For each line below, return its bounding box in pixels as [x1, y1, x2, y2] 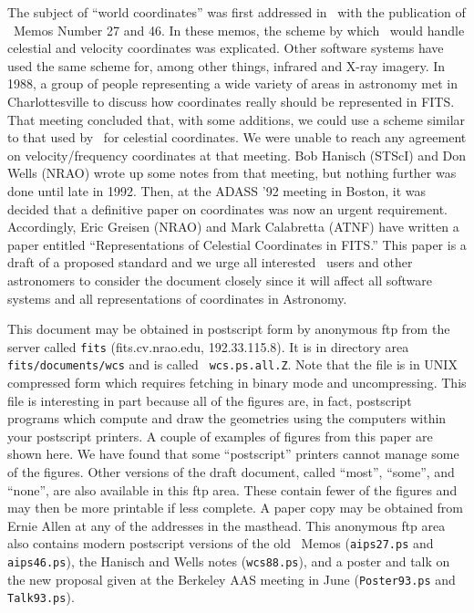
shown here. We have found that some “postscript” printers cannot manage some [7, 444, 459, 463]
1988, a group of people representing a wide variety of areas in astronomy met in [7, 74, 458, 93]
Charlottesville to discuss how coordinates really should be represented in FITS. [7, 91, 455, 110]
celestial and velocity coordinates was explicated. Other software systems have [7, 38, 444, 57]
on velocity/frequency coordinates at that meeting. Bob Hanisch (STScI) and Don [7, 145, 467, 164]
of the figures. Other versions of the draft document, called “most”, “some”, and [7, 462, 455, 481]
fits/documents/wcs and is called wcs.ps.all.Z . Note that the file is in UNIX [7, 355, 458, 374]
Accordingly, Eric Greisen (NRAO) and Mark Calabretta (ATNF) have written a [7, 217, 459, 236]
